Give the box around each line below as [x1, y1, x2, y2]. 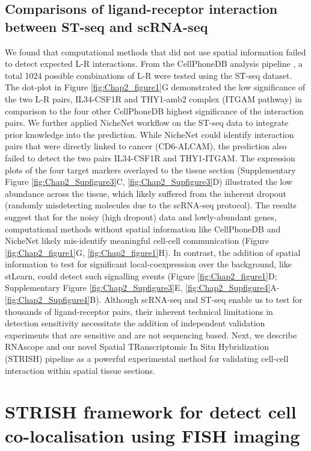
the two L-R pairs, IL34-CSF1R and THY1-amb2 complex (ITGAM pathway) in [5, 92, 302, 105]
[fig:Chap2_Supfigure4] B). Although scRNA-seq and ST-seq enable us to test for [5, 293, 303, 306]
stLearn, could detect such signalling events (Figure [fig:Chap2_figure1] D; [5, 269, 277, 282]
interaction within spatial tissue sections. [5, 364, 155, 376]
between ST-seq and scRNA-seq [5, 17, 208, 36]
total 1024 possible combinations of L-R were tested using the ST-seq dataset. [5, 69, 292, 81]
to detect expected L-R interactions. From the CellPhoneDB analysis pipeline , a [5, 57, 303, 70]
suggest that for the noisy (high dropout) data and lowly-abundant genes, [5, 210, 277, 223]
